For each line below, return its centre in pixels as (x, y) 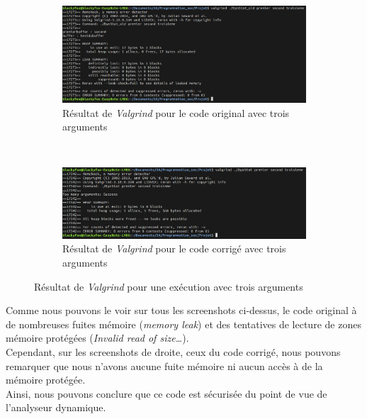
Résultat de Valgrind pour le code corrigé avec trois (174, 248)
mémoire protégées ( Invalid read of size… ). (97, 338)
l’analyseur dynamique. (56, 407)
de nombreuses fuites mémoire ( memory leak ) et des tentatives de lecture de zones (183, 324)
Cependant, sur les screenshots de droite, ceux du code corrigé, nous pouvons (173, 352)
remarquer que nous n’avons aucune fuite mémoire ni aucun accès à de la (164, 365)
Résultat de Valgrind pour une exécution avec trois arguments (169, 286)
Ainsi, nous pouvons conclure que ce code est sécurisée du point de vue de (166, 393)
